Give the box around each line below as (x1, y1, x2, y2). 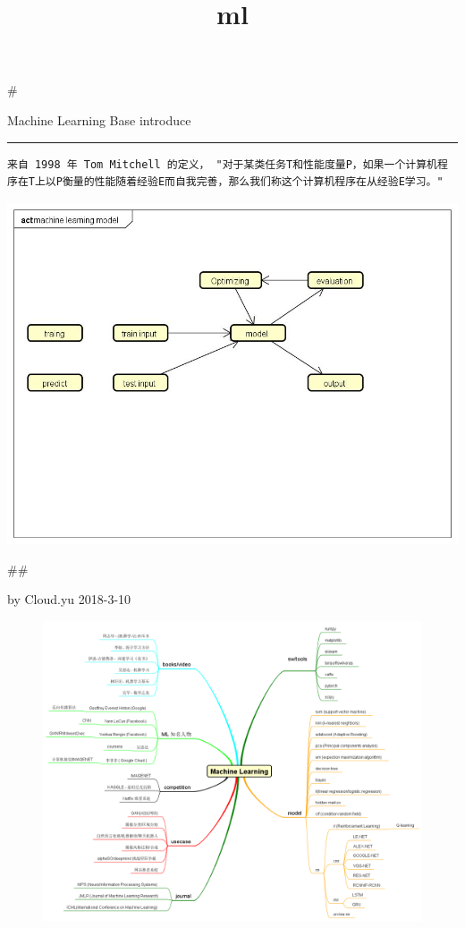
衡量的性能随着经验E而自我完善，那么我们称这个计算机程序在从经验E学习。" (62, 175, 444, 189)
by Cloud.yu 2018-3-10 (7, 590, 131, 609)
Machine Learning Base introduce (7, 110, 191, 129)
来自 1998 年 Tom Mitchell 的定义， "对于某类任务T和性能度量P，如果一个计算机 (7, 158, 437, 171)
